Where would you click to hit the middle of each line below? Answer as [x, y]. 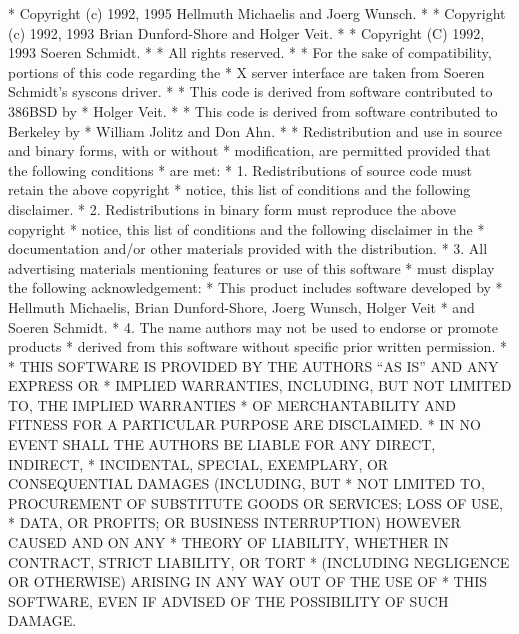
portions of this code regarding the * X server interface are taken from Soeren [246, 71]
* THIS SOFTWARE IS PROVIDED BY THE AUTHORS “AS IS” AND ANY [253, 365]
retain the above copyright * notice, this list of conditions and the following [239, 189]
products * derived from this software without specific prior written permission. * [257, 346]
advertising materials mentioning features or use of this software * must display [251, 267]
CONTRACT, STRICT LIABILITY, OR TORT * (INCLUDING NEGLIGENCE [259, 561]
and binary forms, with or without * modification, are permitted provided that [249, 150]
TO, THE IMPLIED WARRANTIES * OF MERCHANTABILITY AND [232, 404]
